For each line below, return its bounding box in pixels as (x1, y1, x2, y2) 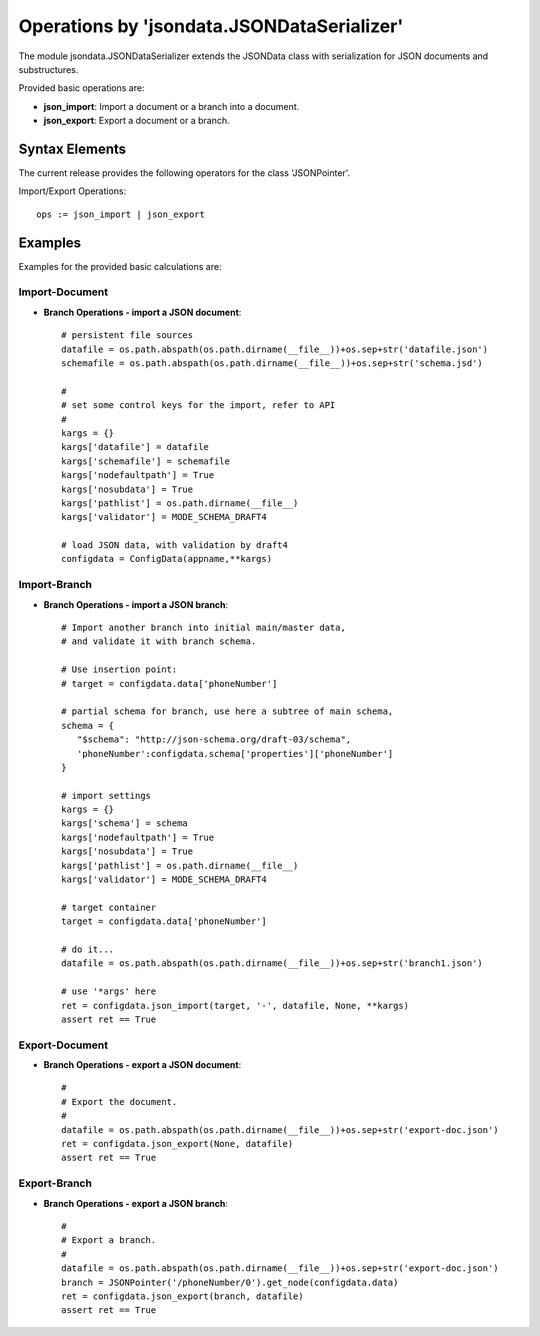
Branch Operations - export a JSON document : (43, 1059, 242, 1071)
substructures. (18, 63, 79, 75)
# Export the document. (61, 1096, 178, 1107)
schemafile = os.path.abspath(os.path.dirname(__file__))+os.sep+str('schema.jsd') (61, 358, 484, 369)
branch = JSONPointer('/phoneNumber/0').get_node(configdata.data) (61, 1276, 399, 1288)
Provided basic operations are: (18, 82, 145, 94)
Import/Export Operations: (18, 185, 127, 197)
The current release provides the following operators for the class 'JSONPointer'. (18, 167, 351, 179)
